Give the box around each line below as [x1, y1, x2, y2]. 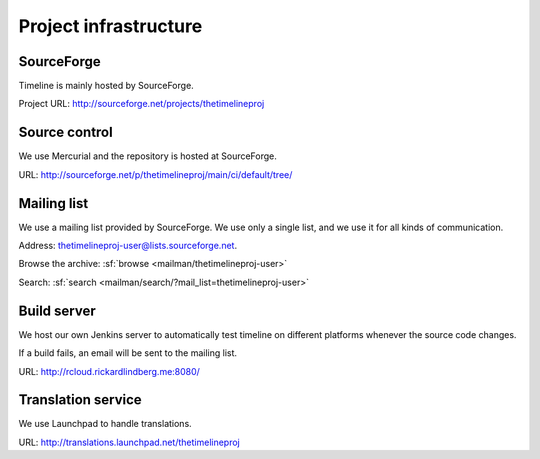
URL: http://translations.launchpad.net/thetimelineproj [18, 436, 240, 448]
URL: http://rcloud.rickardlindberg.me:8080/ [18, 365, 200, 377]
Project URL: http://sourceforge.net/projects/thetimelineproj [18, 98, 265, 110]
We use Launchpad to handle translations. [18, 418, 192, 430]
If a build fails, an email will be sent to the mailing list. [18, 347, 238, 359]
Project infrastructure [18, 15, 203, 37]
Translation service [18, 391, 142, 409]
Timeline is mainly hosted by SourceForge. [18, 80, 194, 92]
